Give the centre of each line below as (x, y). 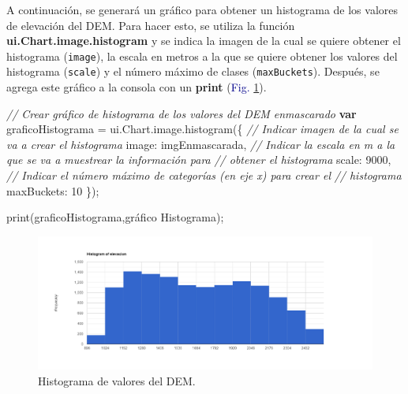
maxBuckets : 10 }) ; (53, 190)
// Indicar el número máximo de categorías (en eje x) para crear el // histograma (204, 175)
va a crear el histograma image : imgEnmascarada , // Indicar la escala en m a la (201, 144)
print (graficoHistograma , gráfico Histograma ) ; (115, 217)
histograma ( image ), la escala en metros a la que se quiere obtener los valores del (202, 56)
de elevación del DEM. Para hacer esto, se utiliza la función (151, 25)
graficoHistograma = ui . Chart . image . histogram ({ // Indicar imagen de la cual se (202, 129)
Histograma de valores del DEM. (117, 380)
